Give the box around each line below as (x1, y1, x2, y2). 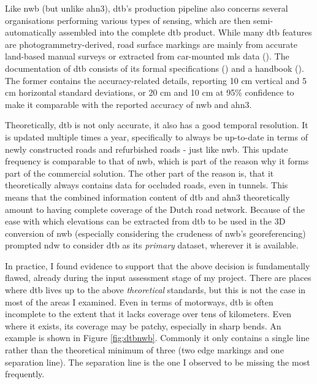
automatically (5, 26, 56, 39)
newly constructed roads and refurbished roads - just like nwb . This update (5, 142, 288, 155)
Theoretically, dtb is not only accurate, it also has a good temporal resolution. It (5, 118, 308, 131)
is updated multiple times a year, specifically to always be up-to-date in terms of (5, 130, 308, 143)
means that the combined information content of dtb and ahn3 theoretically (5, 190, 290, 203)
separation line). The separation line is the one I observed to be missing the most (5, 355, 310, 368)
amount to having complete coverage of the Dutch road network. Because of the (5, 202, 305, 215)
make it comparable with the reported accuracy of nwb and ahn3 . (5, 98, 252, 110)
